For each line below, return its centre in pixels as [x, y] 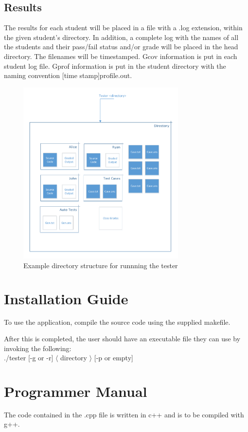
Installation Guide [66, 299]
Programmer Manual [76, 391]
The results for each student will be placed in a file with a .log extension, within [123, 28]
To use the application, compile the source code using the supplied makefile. [117, 322]
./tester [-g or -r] [29, 358]
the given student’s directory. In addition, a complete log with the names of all [121, 37]
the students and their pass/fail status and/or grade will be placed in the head [121, 47]
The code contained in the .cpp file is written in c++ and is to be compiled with [124, 414]
